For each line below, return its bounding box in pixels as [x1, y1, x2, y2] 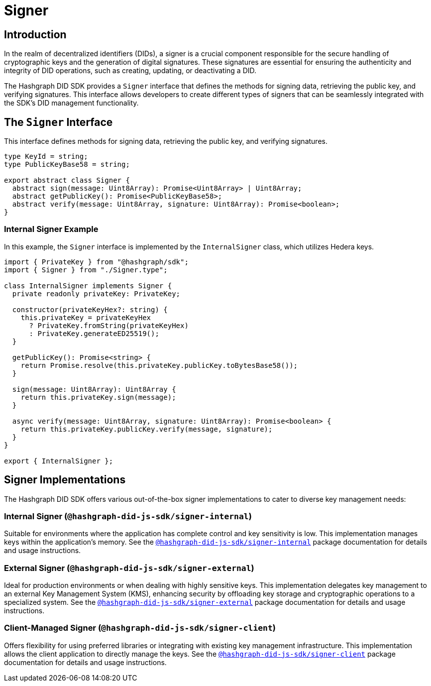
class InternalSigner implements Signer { [4, 281, 172, 290]
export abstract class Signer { [4, 176, 130, 185]
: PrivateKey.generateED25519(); [29, 329, 159, 338]
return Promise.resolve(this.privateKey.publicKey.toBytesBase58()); [20, 361, 298, 369]
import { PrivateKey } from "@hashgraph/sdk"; [4, 257, 189, 266]
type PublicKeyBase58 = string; [4, 160, 130, 169]
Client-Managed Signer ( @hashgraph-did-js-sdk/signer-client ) [4, 623, 276, 633]
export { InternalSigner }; [4, 457, 113, 465]
